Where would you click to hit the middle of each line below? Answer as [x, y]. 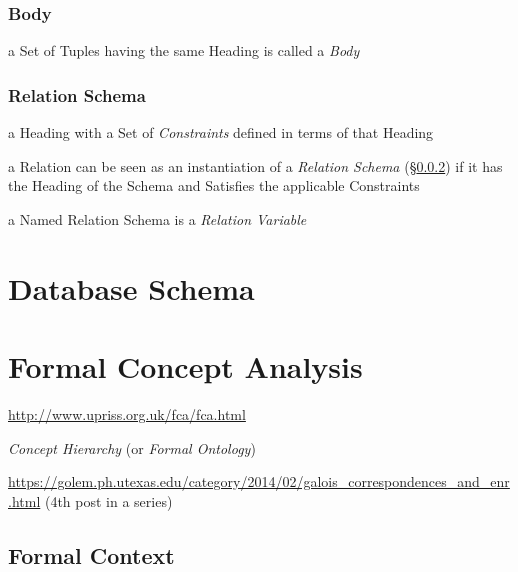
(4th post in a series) [108, 500]
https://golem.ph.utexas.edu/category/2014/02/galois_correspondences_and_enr [259, 481]
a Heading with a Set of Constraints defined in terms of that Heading [221, 132]
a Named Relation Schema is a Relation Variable [157, 218]
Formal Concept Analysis [185, 365]
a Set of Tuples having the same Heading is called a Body [184, 50]
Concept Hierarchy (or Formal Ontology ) [132, 447]
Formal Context [91, 554]
